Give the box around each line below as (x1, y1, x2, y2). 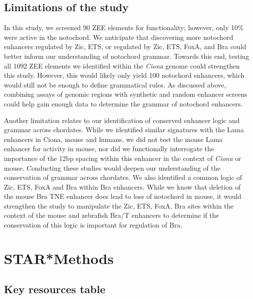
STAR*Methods (4, 248, 114, 268)
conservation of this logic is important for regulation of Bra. (4, 220, 182, 230)
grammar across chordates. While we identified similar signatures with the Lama (4, 124, 244, 135)
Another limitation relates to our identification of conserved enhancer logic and (4, 115, 240, 125)
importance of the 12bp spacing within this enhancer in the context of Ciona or (4, 153, 241, 163)
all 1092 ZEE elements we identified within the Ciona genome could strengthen (4, 60, 240, 70)
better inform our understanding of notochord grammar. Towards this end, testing (4, 51, 249, 61)
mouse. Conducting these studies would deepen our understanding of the (4, 162, 220, 173)
